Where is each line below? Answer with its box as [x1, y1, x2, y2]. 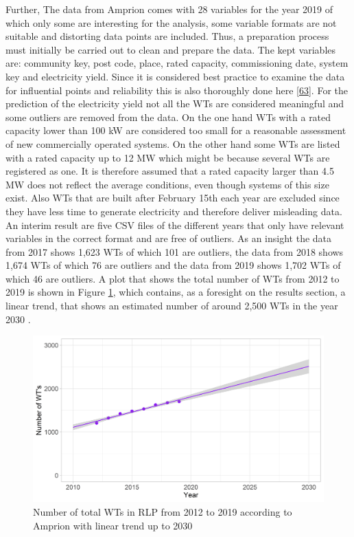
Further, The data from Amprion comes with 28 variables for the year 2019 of [5, 2, 333, 16]
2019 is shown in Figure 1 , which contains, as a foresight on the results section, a [5, 285, 346, 299]
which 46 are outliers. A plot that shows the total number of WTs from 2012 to [5, 271, 340, 285]
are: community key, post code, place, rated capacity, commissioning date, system [5, 56, 349, 70]
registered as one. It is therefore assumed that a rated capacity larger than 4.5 [5, 164, 334, 178]
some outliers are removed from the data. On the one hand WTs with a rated [5, 109, 331, 124]
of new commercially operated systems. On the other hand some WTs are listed [5, 136, 340, 151]
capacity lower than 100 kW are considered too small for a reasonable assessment [5, 123, 346, 138]
